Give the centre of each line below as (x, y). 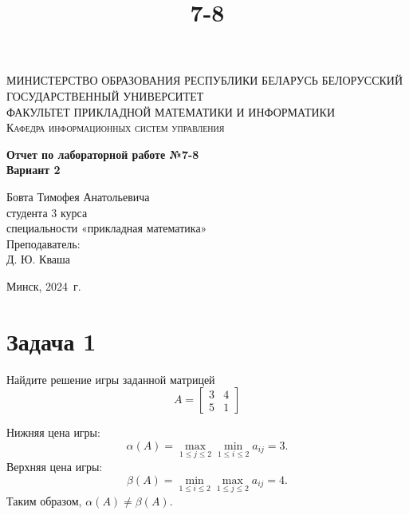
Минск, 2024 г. (44, 285)
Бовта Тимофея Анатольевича (78, 196)
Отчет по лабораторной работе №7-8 (103, 154)
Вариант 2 (33, 170)
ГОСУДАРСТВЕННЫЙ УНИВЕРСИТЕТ (105, 95)
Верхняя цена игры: (55, 467)
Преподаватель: (43, 243)
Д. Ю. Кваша (39, 259)
